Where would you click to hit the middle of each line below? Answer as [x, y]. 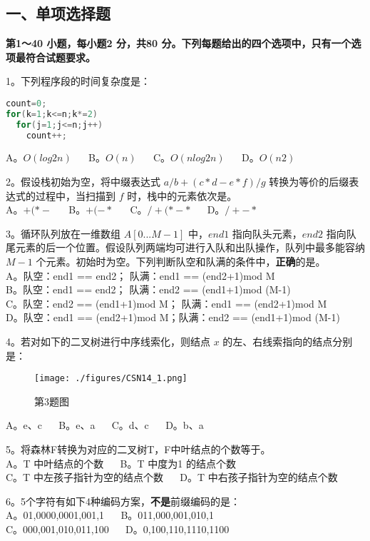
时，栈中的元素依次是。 [182, 195]
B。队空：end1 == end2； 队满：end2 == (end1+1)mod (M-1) [148, 289]
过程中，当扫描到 [75, 195]
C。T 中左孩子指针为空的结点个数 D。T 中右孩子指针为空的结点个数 [172, 477]
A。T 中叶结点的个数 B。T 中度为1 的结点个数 [121, 463]
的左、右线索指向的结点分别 [288, 342]
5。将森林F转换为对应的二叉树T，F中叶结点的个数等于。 [138, 449]
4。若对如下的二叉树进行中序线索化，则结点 [108, 342]
